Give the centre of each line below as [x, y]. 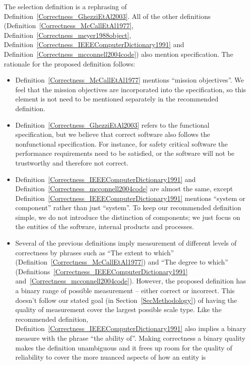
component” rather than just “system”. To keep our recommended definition [128, 207]
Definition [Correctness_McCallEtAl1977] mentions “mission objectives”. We [130, 80]
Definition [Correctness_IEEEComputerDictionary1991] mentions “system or [130, 198]
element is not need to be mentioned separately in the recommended [117, 99]
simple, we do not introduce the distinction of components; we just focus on [128, 217]
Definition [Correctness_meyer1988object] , [68, 35]
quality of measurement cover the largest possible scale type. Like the [118, 309]
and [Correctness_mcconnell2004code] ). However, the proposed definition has [131, 281]
